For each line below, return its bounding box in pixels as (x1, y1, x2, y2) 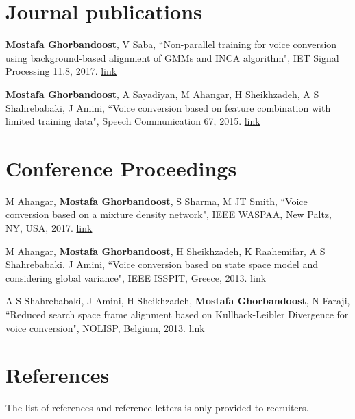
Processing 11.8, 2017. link (5, 64, 117, 78)
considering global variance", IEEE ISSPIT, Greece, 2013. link (5, 270, 267, 285)
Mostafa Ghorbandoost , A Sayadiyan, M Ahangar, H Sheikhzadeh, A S (5, 86, 319, 101)
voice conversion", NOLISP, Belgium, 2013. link (5, 320, 205, 335)
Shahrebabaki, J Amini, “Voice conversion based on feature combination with (5, 100, 331, 115)
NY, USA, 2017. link (5, 221, 93, 235)
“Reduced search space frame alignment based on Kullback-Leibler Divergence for (5, 307, 349, 321)
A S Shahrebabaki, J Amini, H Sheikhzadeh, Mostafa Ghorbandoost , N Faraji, (5, 294, 350, 308)
